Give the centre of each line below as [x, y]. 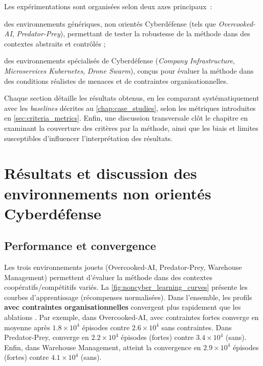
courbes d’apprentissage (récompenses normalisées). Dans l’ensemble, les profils [128, 297]
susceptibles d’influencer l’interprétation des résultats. [89, 138]
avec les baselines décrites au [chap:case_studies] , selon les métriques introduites [130, 108]
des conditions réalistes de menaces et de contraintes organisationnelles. [116, 81]
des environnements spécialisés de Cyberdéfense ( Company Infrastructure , [119, 61]
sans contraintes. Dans [196, 327]
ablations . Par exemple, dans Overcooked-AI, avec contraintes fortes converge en [131, 317]
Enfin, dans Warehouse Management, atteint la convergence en [103, 347]
